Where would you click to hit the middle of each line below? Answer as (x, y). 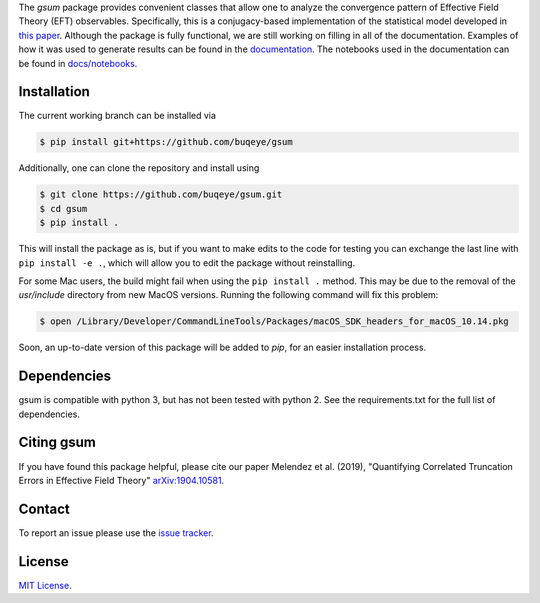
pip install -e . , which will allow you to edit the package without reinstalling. (187, 262)
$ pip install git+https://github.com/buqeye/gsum (166, 142)
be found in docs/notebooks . (78, 63)
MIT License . (45, 585)
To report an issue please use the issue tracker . (116, 532)
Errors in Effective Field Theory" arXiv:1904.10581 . (121, 480)
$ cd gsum (63, 208)
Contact (44, 508)
